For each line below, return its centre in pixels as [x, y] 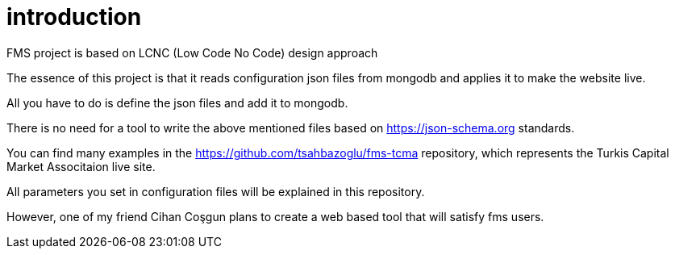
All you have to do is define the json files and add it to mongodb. [177, 102]
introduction [74, 17]
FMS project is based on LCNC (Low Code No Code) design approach [192, 52]
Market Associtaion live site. [81, 166]
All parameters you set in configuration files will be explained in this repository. [216, 191]
